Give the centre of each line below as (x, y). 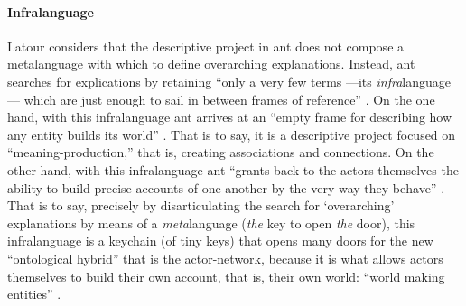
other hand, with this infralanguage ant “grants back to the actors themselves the (233, 169)
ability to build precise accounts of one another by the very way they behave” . (226, 187)
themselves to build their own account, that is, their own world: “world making (226, 276)
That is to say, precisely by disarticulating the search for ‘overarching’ (201, 205)
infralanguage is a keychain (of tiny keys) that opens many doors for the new (220, 241)
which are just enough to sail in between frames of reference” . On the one (229, 99)
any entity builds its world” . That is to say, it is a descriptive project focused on (232, 134)
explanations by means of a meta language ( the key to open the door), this (211, 223)
